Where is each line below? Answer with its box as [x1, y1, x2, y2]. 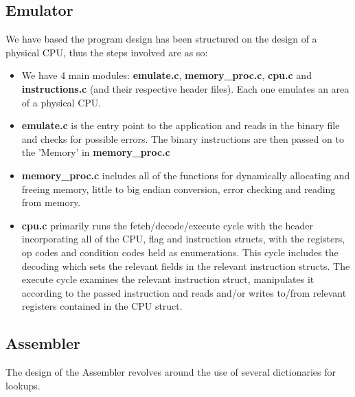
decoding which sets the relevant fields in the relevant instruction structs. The [21, 258, 350, 273]
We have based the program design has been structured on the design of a [5, 32, 317, 46]
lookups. [5, 378, 41, 392]
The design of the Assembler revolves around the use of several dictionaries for [5, 365, 336, 379]
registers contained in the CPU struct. [21, 299, 183, 313]
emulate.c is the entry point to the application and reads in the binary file [21, 118, 340, 133]
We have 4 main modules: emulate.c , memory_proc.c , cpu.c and [21, 68, 312, 82]
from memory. [21, 195, 81, 209]
